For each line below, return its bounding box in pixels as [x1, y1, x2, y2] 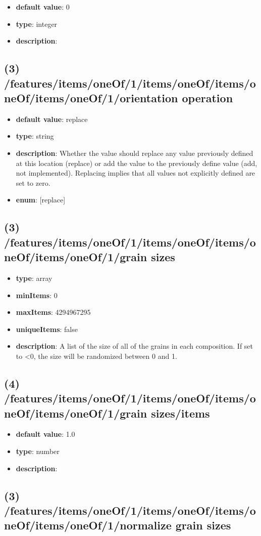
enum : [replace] [16, 194, 66, 205]
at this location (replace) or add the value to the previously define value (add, [16, 157, 257, 168]
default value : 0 [16, 2, 70, 12]
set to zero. [16, 177, 50, 188]
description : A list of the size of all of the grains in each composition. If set [16, 341, 253, 351]
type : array [16, 272, 53, 283]
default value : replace [16, 113, 88, 124]
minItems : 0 [16, 290, 58, 300]
